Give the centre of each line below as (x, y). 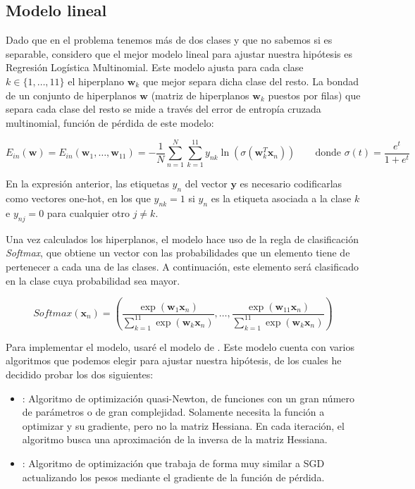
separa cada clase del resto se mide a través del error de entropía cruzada (163, 109)
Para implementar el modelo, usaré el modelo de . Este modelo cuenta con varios (180, 346)
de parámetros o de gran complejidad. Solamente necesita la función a (173, 412)
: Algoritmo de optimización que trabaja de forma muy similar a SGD (173, 463)
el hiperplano (96, 81)
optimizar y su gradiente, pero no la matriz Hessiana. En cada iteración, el (183, 425)
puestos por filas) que (314, 95)
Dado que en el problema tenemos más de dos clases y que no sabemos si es (169, 40)
